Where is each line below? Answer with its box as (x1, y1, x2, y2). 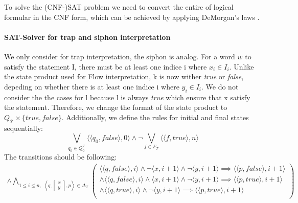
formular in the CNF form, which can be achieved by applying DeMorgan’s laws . (4, 11, 260, 22)
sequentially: (4, 122, 43, 133)
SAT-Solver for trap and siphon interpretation (4, 31, 171, 42)
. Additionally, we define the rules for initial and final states (61, 111, 249, 122)
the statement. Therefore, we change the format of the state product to (4, 102, 227, 112)
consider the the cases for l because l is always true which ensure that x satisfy (4, 92, 250, 102)
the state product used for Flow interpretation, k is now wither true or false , (4, 71, 244, 82)
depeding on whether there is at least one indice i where (4, 81, 179, 92)
